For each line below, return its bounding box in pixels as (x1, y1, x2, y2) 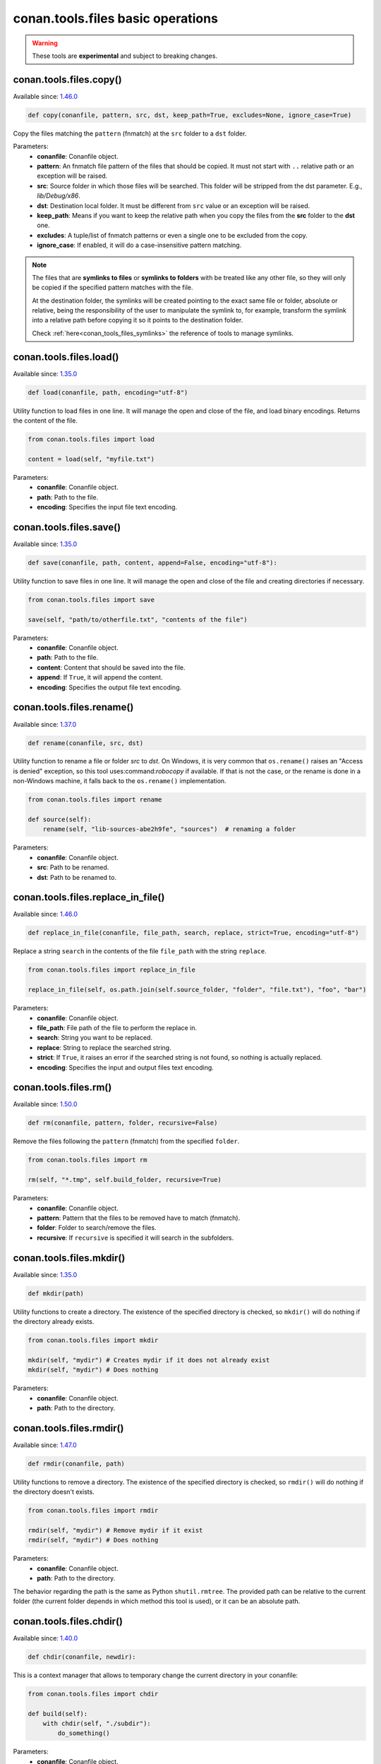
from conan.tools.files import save (28, 596, 155, 603)
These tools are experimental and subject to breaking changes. (32, 52, 218, 60)
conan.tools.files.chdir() (13, 1615, 123, 1627)
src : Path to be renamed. (37, 863, 109, 871)
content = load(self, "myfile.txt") (28, 455, 155, 463)
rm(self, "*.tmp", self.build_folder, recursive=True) (28, 1176, 222, 1184)
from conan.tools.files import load (28, 435, 155, 444)
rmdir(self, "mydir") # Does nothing (28, 1536, 159, 1545)
